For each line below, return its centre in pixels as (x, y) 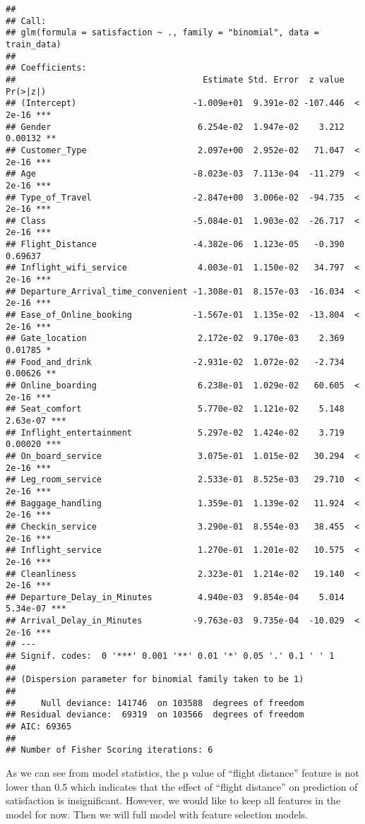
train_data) (34, 44)
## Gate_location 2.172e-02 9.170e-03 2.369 (175, 339)
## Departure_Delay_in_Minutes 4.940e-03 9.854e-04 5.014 (175, 597)
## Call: (26, 21)
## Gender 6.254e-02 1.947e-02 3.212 (175, 127)
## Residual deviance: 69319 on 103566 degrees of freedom (155, 715)
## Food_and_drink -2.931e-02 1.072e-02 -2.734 (175, 362)
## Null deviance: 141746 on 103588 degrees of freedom (155, 703)
